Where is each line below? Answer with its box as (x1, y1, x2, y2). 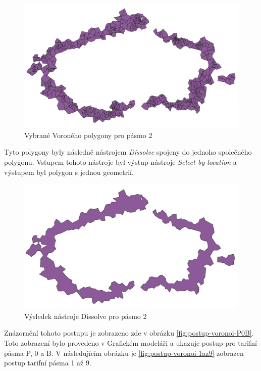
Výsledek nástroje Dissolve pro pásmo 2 (24, 310, 147, 321)
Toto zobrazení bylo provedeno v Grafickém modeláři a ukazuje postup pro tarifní (4, 338, 257, 348)
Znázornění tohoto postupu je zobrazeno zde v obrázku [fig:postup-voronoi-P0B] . (4, 328, 254, 338)
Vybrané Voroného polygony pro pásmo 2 (24, 129, 152, 140)
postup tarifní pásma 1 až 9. (4, 357, 91, 368)
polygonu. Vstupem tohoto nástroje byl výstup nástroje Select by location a (4, 156, 237, 167)
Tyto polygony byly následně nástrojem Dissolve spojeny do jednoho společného (4, 147, 252, 157)
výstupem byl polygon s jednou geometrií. (4, 166, 134, 177)
